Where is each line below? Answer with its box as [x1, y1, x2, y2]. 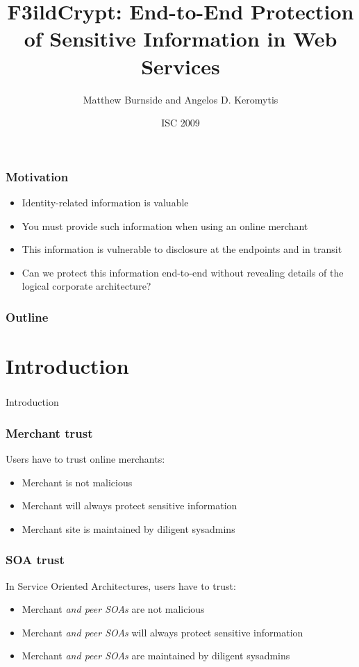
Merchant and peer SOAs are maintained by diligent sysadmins [22, 648, 290, 663]
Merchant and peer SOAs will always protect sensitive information [22, 625, 303, 639]
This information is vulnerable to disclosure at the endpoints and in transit [22, 242, 342, 256]
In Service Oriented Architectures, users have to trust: [6, 578, 236, 593]
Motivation [6, 167, 69, 185]
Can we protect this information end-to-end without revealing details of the [22, 265, 344, 279]
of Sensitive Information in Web [24, 24, 337, 53]
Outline [6, 308, 49, 325]
